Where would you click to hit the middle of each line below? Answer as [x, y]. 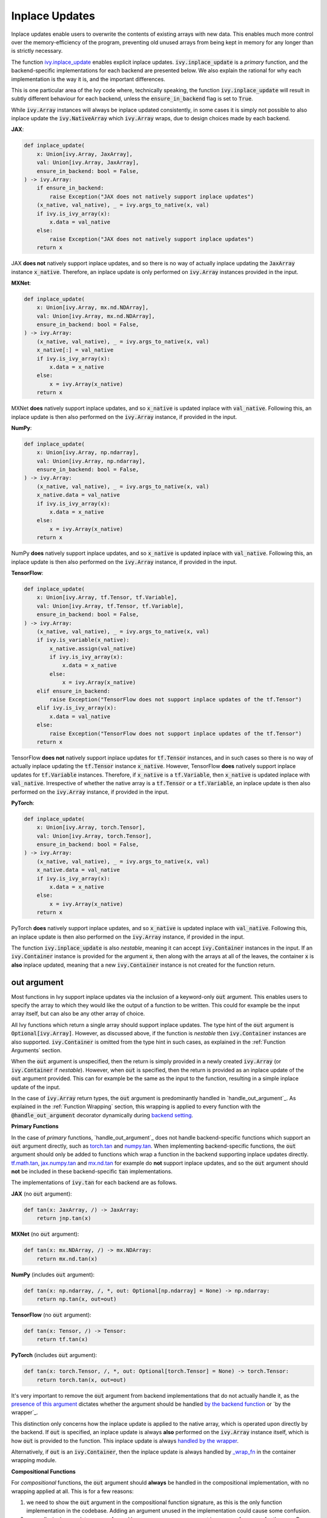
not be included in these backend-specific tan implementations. [92, 1171]
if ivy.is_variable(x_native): [83, 640]
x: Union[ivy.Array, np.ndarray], [88, 453]
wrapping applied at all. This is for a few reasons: [73, 1491]
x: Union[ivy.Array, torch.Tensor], [91, 828]
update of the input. [36, 1087]
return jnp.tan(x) [64, 1218]
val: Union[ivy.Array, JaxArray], [88, 163]
